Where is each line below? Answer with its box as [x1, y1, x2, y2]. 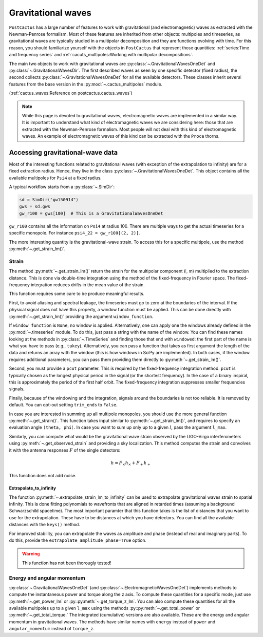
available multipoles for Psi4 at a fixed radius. [9, 175, 102, 181]
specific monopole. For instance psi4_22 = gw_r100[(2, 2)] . [9, 230, 140, 236]
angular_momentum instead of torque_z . [9, 626, 94, 632]
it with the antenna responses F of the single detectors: [9, 447, 121, 453]
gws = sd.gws [19, 204, 51, 210]
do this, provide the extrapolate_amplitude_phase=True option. [9, 537, 147, 543]
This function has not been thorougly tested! [22, 560, 112, 566]
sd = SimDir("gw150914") [19, 197, 79, 203]
